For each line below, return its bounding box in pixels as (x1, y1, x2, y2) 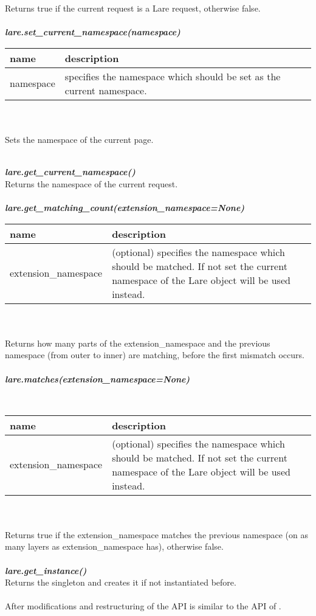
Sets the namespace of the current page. (5, 133, 154, 145)
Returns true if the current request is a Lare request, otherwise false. (5, 2, 261, 14)
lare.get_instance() (5, 564, 87, 576)
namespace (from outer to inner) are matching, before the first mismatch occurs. (5, 348, 304, 361)
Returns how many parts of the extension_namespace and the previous (5, 336, 270, 349)
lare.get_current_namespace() (5, 165, 136, 178)
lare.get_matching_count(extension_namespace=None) (5, 201, 245, 213)
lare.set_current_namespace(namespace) (5, 26, 180, 38)
